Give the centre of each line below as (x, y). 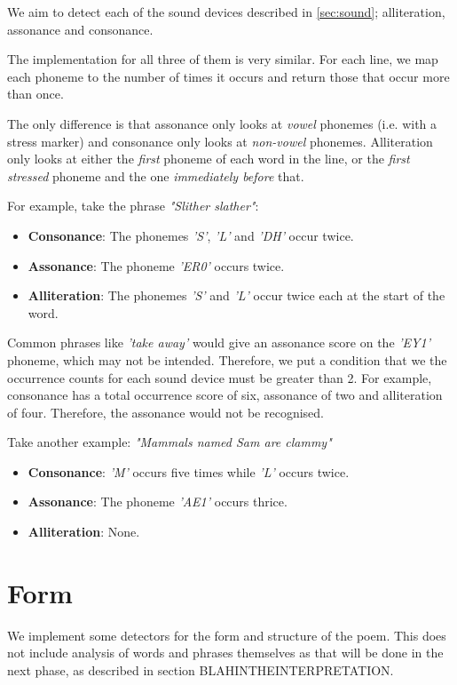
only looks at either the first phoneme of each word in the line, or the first (209, 159)
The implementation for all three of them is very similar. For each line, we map (223, 59)
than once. (35, 94)
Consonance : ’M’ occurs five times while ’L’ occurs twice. (189, 471)
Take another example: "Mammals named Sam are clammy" (169, 442)
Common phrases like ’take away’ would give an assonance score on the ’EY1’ (219, 342)
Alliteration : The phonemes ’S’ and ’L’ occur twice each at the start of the (236, 295)
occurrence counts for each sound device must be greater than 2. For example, (220, 377)
